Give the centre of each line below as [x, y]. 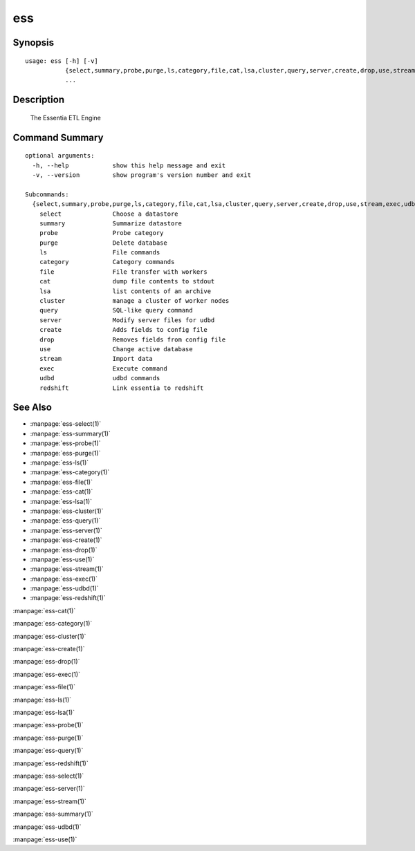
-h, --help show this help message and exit [129, 165]
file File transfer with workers [123, 272]
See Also [32, 408]
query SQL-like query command [116, 310]
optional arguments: [60, 156]
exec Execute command [103, 368]
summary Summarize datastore [111, 223]
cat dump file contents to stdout [127, 281]
